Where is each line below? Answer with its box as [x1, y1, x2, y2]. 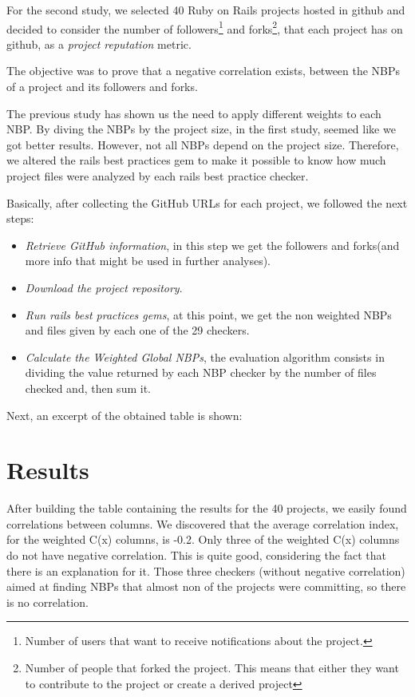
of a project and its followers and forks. [6, 78, 198, 95]
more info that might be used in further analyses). [25, 252, 271, 269]
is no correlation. [6, 593, 89, 610]
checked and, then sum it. [25, 379, 151, 396]
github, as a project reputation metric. [6, 35, 192, 52]
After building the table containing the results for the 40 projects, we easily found [6, 500, 407, 517]
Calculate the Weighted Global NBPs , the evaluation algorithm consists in [25, 348, 385, 365]
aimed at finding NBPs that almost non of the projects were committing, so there [6, 578, 406, 595]
